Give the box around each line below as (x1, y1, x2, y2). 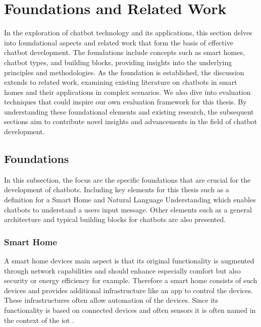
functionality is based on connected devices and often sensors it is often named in (4, 305, 256, 315)
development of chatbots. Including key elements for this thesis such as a (4, 184, 229, 195)
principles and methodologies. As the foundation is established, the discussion (4, 67, 244, 77)
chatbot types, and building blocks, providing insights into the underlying (4, 57, 232, 67)
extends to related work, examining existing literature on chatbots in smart (4, 77, 237, 87)
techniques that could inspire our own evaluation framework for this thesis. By (4, 96, 247, 107)
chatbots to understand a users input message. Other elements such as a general (4, 204, 252, 214)
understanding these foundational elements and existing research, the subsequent (4, 106, 254, 117)
